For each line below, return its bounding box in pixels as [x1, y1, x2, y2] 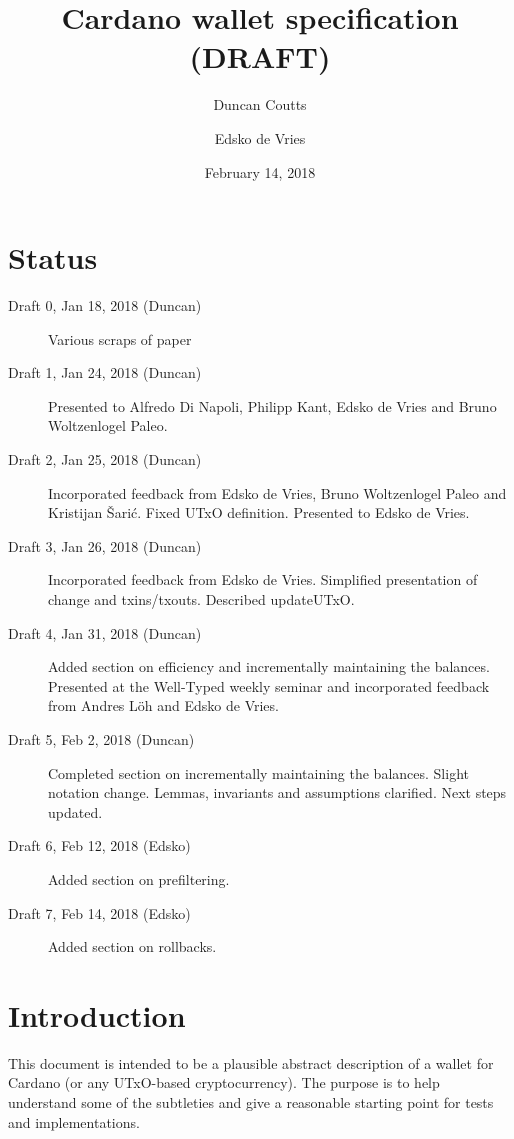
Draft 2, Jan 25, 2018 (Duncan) [8, 449, 202, 469]
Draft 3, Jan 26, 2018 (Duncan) [8, 535, 202, 556]
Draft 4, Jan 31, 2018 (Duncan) [8, 622, 202, 643]
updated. [48, 801, 103, 822]
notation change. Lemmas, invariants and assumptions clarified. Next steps [48, 782, 507, 803]
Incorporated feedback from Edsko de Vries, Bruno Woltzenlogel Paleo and [48, 482, 507, 503]
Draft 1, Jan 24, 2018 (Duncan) [8, 362, 202, 383]
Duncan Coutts [213, 94, 307, 115]
